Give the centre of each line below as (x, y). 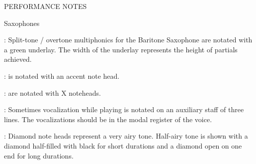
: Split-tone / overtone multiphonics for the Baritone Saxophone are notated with (128, 40)
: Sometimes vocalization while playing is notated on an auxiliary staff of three (124, 109)
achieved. (18, 59)
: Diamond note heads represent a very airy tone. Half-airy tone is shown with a (126, 136)
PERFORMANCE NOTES (45, 6)
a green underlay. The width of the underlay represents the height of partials (121, 49)
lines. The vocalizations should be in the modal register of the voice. (108, 119)
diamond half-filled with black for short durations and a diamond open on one (123, 145)
